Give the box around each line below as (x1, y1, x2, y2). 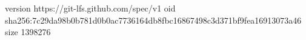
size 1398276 (5, 25, 51, 38)
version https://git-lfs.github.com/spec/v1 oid (5, 2, 176, 14)
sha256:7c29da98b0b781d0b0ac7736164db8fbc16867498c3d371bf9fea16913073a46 (5, 13, 302, 26)
